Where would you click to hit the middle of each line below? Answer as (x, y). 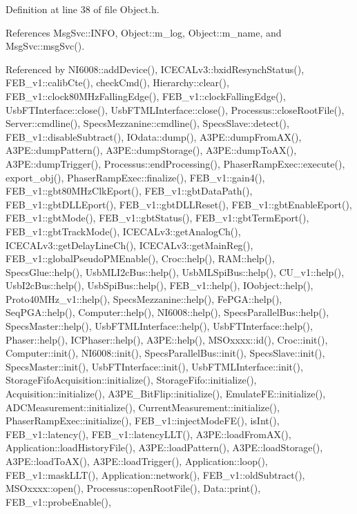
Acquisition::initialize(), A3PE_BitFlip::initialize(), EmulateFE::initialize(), (166, 394)
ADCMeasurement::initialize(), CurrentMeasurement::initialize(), (143, 407)
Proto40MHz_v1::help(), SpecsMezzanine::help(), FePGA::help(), (144, 298)
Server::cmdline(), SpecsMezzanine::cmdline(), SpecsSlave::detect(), (147, 123)
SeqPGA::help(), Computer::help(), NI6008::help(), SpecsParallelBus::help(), (167, 312)
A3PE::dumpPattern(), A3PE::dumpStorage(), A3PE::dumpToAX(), (151, 150)
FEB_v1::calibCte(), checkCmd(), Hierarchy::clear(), (117, 82)
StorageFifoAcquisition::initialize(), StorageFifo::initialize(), (131, 380)
